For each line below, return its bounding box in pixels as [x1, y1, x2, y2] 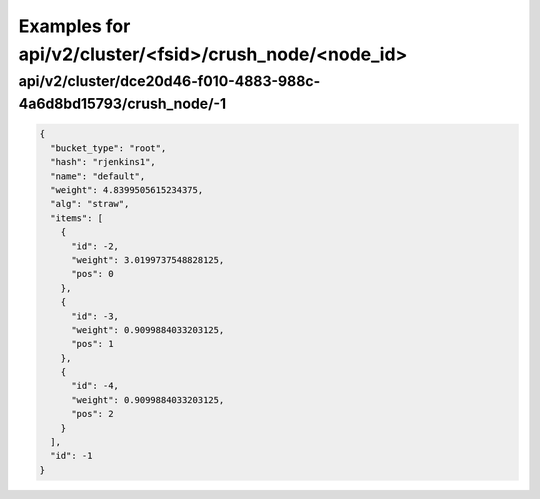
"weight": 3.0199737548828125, [71, 254, 225, 265]
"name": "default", [50, 170, 146, 182]
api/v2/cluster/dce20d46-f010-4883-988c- [18, 72, 321, 90]
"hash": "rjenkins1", [50, 156, 157, 168]
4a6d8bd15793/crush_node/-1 [18, 95, 227, 112]
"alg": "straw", [50, 198, 130, 210]
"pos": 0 [71, 268, 114, 280]
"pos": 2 [71, 408, 114, 420]
